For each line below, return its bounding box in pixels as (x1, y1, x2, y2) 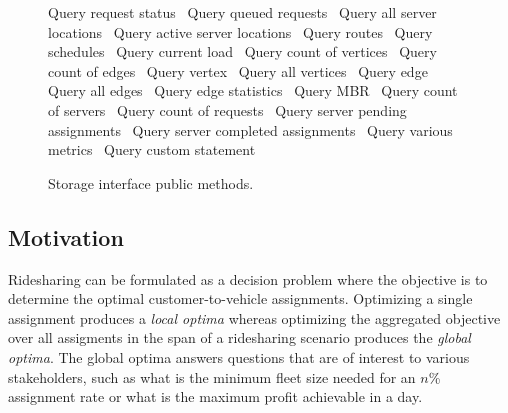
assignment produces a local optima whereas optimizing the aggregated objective (8, 307, 501, 328)
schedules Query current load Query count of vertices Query (48, 41, 437, 62)
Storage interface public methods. (48, 172, 254, 193)
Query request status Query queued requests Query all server (48, 2, 437, 22)
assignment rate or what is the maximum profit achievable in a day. (8, 386, 423, 407)
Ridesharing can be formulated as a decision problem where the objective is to (8, 268, 488, 289)
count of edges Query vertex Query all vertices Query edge (48, 60, 428, 81)
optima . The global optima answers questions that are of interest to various (8, 346, 470, 367)
